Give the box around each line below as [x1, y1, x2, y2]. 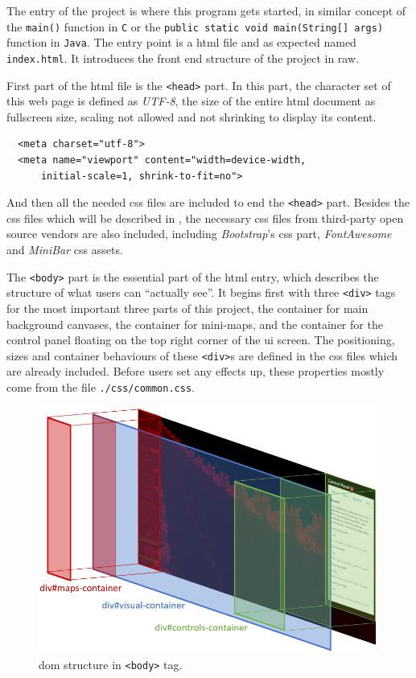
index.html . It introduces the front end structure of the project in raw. [6, 49, 359, 66]
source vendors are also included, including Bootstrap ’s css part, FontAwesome [6, 225, 392, 242]
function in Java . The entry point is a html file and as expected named [6, 34, 356, 51]
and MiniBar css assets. [6, 241, 123, 258]
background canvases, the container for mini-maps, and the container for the [6, 315, 383, 332]
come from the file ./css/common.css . [6, 378, 195, 395]
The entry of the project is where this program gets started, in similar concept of [6, 2, 406, 18]
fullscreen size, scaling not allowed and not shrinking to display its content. [6, 108, 377, 125]
